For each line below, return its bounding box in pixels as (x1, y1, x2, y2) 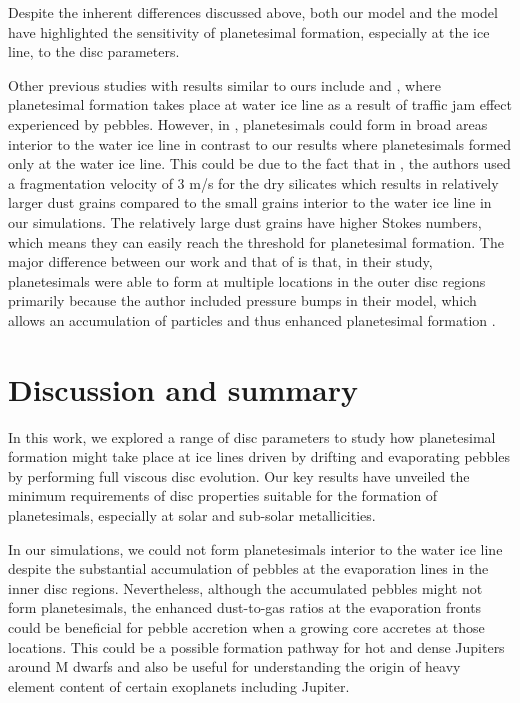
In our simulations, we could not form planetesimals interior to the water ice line (8, 538, 503, 559)
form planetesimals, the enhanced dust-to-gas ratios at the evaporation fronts (8, 597, 482, 618)
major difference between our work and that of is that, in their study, (8, 251, 433, 272)
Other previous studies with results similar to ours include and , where (8, 74, 441, 95)
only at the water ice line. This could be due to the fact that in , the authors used (8, 153, 511, 174)
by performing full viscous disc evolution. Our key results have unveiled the (8, 465, 470, 486)
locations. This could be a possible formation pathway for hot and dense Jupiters (8, 636, 505, 657)
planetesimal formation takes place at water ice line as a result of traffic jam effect (8, 94, 512, 115)
